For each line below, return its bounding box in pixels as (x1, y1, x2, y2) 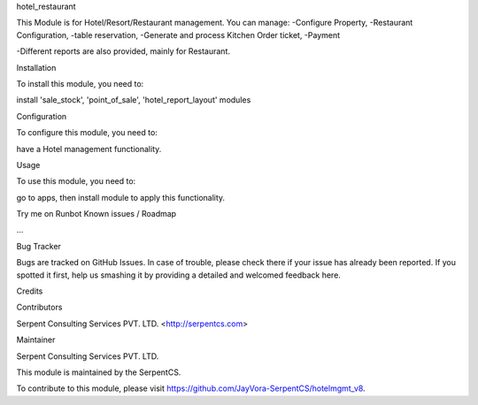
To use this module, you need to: (16, 176, 136, 187)
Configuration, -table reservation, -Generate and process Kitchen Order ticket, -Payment (16, 29, 341, 40)
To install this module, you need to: (16, 78, 144, 88)
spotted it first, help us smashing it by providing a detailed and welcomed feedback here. (16, 270, 341, 280)
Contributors (16, 302, 63, 313)
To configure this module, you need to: (16, 127, 158, 138)
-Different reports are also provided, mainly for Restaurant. (16, 46, 230, 57)
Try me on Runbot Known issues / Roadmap (16, 209, 177, 219)
